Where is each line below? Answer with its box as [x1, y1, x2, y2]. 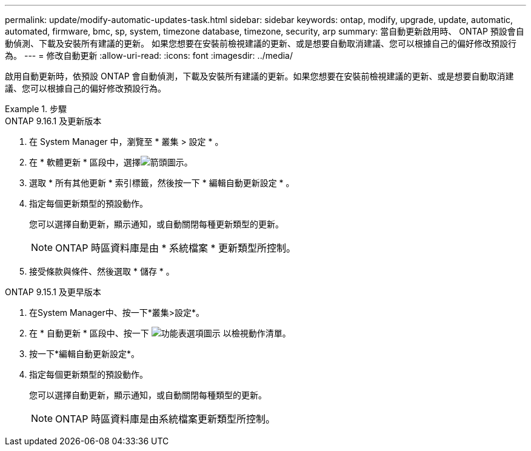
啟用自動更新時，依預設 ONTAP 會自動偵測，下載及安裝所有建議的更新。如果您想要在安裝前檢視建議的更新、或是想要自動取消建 [5, 71, 514, 81]
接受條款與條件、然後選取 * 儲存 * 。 [29, 266, 175, 276]
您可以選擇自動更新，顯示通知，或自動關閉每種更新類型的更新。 [29, 219, 284, 229]
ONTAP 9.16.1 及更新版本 [5, 116, 102, 126]
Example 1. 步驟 [5, 104, 67, 114]
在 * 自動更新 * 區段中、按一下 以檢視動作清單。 [29, 328, 291, 338]
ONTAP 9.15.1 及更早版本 [5, 287, 101, 297]
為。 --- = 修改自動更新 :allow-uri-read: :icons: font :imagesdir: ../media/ [5, 50, 293, 61]
